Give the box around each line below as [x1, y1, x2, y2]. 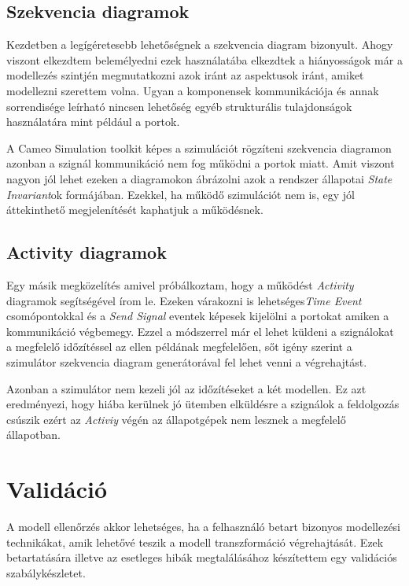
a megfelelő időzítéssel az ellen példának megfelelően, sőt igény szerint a [6, 338, 352, 355]
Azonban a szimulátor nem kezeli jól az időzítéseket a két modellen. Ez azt [6, 380, 367, 396]
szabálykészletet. [6, 564, 86, 580]
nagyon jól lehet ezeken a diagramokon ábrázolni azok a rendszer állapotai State [6, 170, 392, 186]
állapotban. [6, 426, 61, 443]
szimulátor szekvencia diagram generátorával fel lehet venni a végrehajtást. [6, 353, 367, 370]
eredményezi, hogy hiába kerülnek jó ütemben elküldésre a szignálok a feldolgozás [6, 396, 400, 412]
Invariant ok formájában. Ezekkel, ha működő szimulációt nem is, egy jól [6, 186, 355, 202]
